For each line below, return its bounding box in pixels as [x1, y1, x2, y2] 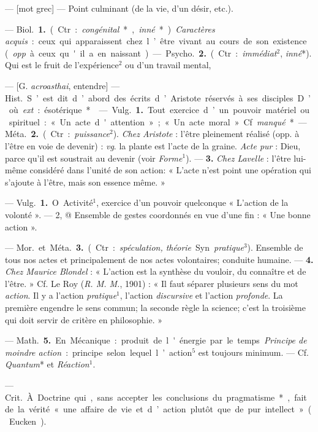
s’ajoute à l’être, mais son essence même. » [5, 175, 165, 188]
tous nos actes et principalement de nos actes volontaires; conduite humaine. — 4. [5, 253, 314, 265]
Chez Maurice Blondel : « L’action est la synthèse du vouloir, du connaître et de [5, 265, 306, 278]
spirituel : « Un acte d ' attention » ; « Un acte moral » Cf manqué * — [9, 115, 307, 128]
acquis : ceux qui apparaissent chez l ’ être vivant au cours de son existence [5, 34, 307, 47]
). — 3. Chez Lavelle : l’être [186, 151, 291, 164]
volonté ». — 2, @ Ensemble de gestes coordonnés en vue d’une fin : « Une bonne [5, 208, 311, 221]
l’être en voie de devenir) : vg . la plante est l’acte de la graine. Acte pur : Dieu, [5, 139, 301, 152]
